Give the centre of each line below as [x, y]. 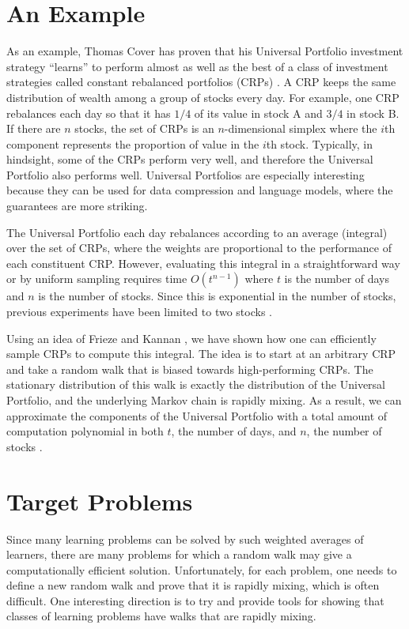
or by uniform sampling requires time [97, 279]
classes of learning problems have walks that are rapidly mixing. [161, 616]
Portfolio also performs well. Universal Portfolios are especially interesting [186, 174]
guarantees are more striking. [77, 206]
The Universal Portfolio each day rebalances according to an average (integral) [197, 232]
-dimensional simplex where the [301, 128]
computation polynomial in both [85, 431]
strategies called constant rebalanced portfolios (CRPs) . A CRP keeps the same [201, 82]
